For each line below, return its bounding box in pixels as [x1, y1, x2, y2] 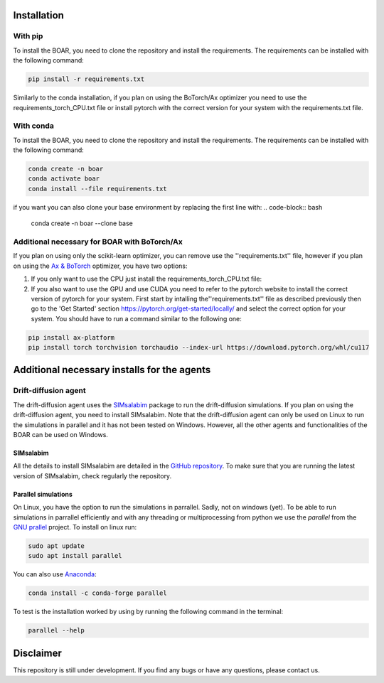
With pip [13, 31, 43, 41]
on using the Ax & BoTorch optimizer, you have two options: [13, 262, 188, 270]
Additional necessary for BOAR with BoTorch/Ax [13, 237, 183, 247]
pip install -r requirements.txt [28, 75, 145, 83]
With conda [13, 121, 55, 131]
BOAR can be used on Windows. [13, 430, 108, 439]
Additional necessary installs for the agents [13, 364, 211, 376]
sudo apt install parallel [28, 552, 122, 560]
